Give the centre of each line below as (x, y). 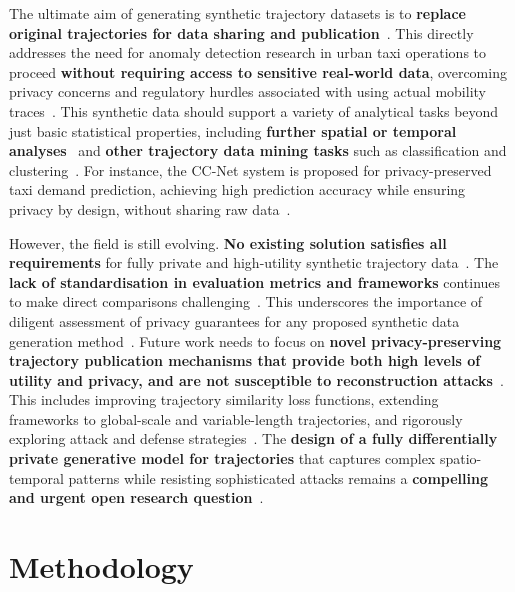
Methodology (101, 566)
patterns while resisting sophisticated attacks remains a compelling (278, 477)
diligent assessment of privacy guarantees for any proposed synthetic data (234, 320)
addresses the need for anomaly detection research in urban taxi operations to (248, 52)
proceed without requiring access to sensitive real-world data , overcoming (258, 71)
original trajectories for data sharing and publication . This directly (241, 32)
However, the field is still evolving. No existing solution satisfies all (228, 242)
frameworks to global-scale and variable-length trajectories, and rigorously (236, 418)
